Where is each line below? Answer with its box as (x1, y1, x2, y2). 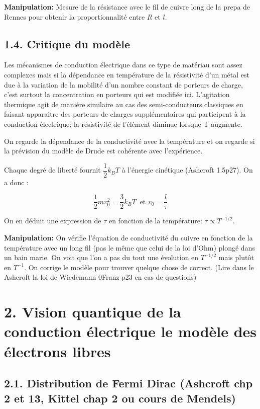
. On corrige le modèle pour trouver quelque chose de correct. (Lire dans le (24, 262, 254, 272)
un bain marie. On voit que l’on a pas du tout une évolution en (4, 252, 199, 263)
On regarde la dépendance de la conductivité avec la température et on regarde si (4, 135, 255, 146)
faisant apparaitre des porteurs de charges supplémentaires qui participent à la (4, 109, 246, 119)
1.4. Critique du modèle (4, 36, 131, 51)
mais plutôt (218, 252, 254, 263)
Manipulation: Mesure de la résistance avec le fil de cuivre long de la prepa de (4, 2, 250, 12)
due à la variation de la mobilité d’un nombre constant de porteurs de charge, (4, 79, 243, 90)
